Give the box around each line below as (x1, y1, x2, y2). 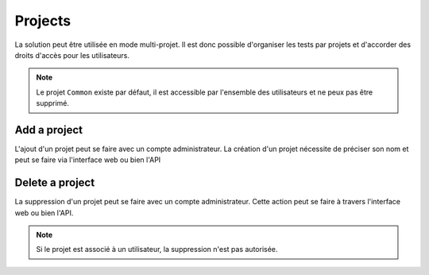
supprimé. (36, 99, 70, 108)
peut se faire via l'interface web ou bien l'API (14, 155, 161, 165)
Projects (14, 12, 71, 29)
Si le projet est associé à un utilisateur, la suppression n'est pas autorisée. (36, 245, 278, 254)
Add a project (14, 123, 83, 137)
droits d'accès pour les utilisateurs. (14, 50, 130, 60)
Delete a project (14, 176, 95, 190)
